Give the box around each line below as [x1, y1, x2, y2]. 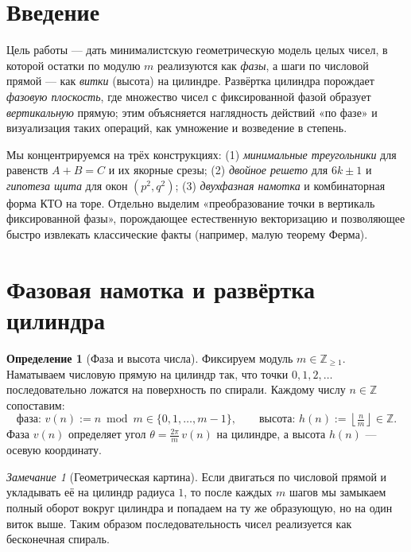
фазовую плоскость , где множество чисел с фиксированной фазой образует [6, 87, 371, 104]
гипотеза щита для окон [6, 177, 128, 193]
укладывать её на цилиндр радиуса [6, 484, 175, 500]
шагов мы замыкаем [289, 484, 386, 500]
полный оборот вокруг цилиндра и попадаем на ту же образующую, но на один [6, 499, 393, 515]
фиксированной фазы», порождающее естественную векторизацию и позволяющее [6, 210, 405, 227]
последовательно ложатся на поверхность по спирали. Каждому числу [6, 381, 346, 398]
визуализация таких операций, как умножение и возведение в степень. [6, 119, 347, 136]
